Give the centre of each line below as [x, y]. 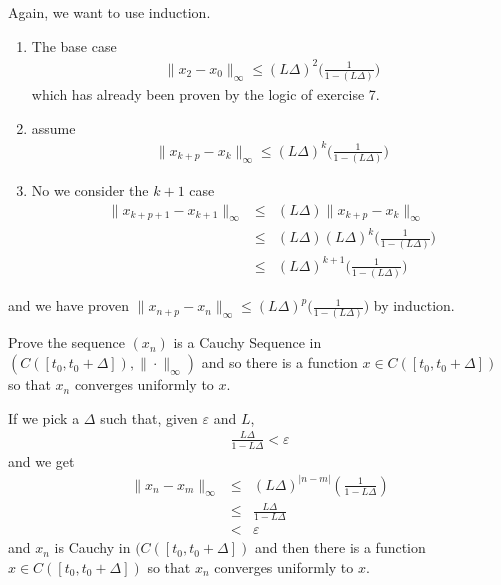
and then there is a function [340, 547]
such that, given [149, 417]
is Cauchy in [92, 547]
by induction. [414, 305]
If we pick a [44, 417]
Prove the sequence [66, 342]
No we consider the [90, 190]
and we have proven [68, 305]
